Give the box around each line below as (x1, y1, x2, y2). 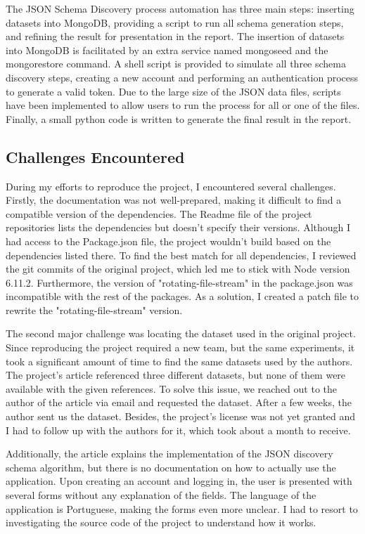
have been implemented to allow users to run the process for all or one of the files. (6, 98, 360, 112)
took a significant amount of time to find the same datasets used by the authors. (6, 353, 353, 368)
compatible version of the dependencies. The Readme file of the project (6, 206, 312, 221)
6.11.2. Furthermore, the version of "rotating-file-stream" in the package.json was (6, 275, 353, 289)
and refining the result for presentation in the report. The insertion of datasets (6, 29, 345, 44)
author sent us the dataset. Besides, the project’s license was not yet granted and (6, 409, 356, 424)
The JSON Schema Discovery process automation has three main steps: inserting (6, 1, 354, 15)
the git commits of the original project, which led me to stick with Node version (6, 261, 350, 276)
